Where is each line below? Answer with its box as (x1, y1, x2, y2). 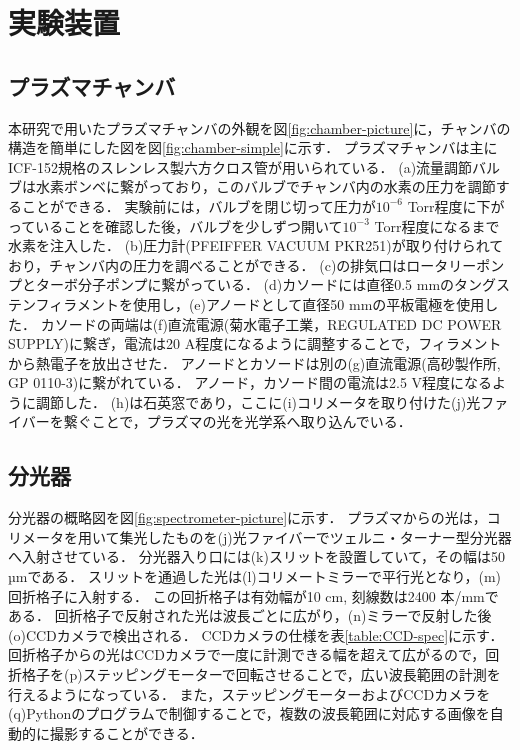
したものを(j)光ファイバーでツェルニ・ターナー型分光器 (147, 526, 512, 547)
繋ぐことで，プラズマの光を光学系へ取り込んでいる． (63, 411, 412, 432)
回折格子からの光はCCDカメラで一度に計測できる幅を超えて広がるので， (8, 644, 486, 665)
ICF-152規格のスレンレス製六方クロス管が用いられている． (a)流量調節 (8, 156, 473, 177)
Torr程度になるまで (374, 215, 500, 236)
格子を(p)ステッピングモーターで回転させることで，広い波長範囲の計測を (21, 664, 501, 685)
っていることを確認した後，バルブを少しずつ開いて (8, 215, 343, 236)
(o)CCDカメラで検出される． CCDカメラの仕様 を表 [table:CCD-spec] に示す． (8, 624, 504, 645)
